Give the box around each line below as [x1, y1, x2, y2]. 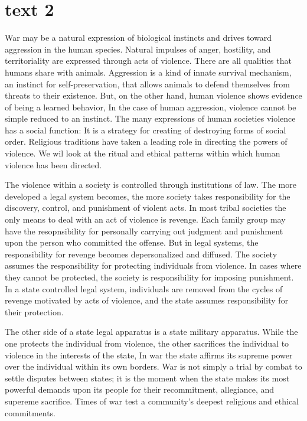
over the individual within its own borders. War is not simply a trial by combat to [5, 360, 302, 373]
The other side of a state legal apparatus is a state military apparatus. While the [5, 325, 298, 338]
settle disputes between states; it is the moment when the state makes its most [5, 371, 290, 384]
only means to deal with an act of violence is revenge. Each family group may [5, 213, 286, 226]
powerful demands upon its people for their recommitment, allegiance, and [5, 383, 275, 396]
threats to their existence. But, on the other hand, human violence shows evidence [5, 89, 302, 102]
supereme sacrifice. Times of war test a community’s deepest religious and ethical [5, 394, 299, 407]
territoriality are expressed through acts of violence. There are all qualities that [5, 54, 292, 67]
